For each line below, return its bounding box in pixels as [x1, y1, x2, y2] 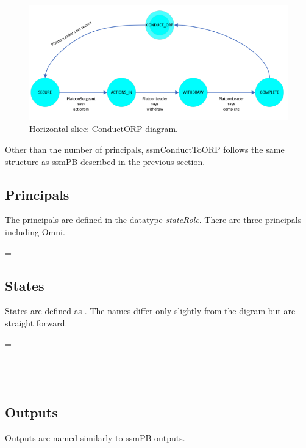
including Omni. [5, 225, 65, 238]
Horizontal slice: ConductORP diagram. [29, 122, 179, 135]
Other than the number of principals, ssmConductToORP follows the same [5, 142, 285, 155]
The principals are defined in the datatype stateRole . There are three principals [5, 213, 302, 226]
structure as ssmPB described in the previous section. [5, 155, 205, 167]
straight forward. [5, 316, 68, 329]
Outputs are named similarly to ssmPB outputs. [5, 431, 185, 444]
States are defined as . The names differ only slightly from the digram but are [5, 304, 296, 317]
